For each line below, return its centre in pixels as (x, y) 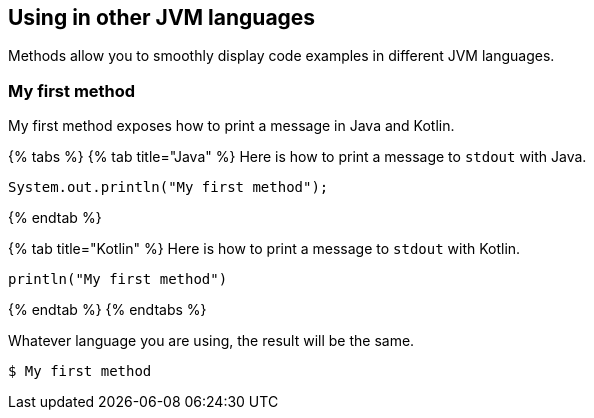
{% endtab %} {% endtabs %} (107, 310)
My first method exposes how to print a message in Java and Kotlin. (231, 126)
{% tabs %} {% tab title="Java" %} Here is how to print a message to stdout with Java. (297, 157)
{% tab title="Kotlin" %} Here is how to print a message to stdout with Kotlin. (264, 249)
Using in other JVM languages (162, 17)
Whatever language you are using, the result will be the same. (211, 341)
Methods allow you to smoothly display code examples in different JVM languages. (281, 56)
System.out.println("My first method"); (168, 187)
